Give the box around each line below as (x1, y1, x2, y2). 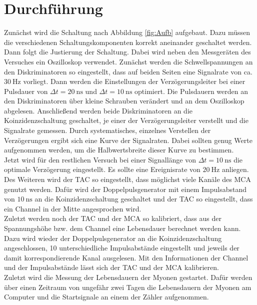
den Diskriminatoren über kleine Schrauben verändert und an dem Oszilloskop (4, 95, 244, 106)
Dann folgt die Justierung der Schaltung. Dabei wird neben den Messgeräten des (4, 46, 251, 57)
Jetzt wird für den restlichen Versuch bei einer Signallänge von (4, 154, 196, 164)
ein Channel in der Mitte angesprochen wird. (4, 203, 141, 213)
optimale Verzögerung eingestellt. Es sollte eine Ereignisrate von (4, 164, 200, 174)
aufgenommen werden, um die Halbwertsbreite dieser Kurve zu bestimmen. (4, 144, 234, 155)
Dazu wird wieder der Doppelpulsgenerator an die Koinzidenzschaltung (4, 232, 222, 243)
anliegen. (221, 164, 249, 174)
